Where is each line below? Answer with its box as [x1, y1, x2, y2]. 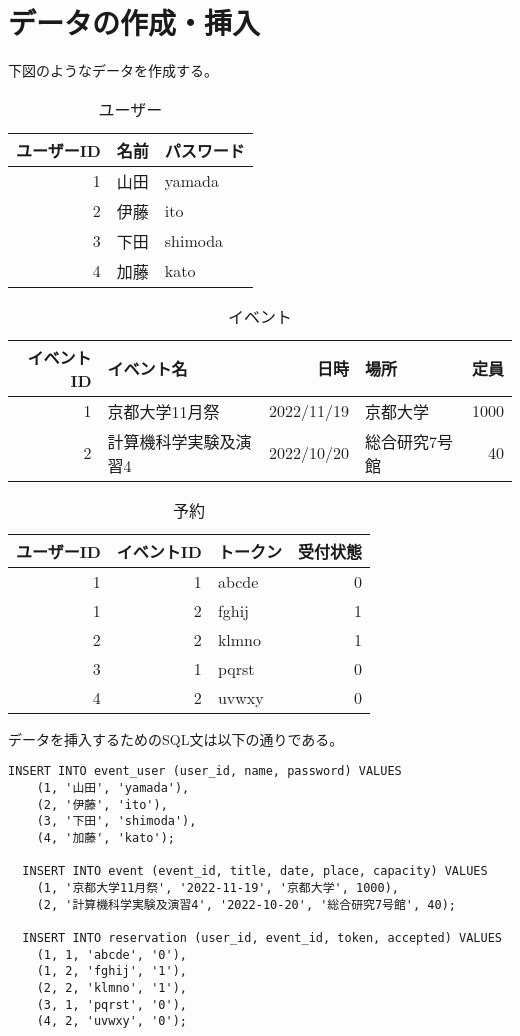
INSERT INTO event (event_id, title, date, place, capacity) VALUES [22, 864, 488, 879]
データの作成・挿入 [8, 2, 261, 43]
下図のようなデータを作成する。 [8, 60, 218, 81]
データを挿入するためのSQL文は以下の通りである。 [8, 728, 344, 749]
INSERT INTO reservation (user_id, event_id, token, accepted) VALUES [22, 930, 502, 945]
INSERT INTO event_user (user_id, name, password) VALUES [8, 764, 402, 779]
